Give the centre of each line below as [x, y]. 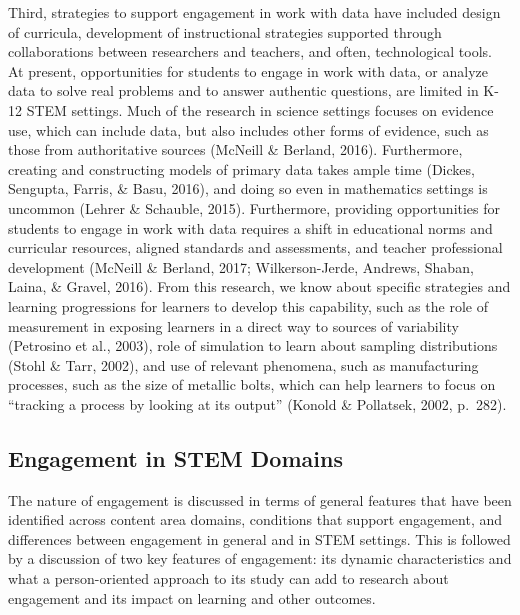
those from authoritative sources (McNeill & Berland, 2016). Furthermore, [235, 149]
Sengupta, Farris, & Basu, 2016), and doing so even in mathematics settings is [248, 188]
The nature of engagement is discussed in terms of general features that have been [260, 499]
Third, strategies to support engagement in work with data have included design [254, 12]
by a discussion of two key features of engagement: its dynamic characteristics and [260, 558]
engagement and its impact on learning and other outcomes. [192, 597]
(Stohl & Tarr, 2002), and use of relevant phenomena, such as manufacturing [243, 364]
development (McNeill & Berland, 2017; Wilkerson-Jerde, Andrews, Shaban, [241, 266]
